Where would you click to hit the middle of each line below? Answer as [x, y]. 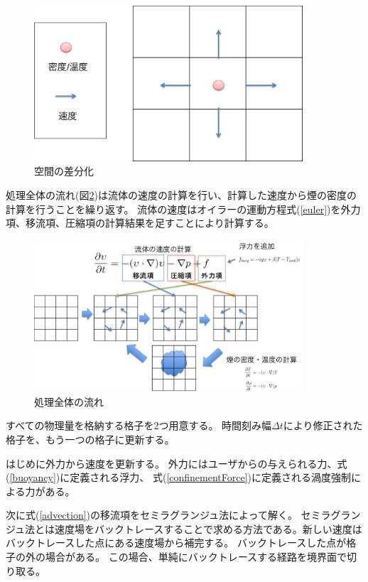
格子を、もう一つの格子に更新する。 [90, 439]
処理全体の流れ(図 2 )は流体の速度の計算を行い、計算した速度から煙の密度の [181, 195]
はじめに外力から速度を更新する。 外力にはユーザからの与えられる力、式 [177, 463]
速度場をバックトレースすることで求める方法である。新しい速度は [209, 528]
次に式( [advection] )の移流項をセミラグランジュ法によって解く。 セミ [163, 515]
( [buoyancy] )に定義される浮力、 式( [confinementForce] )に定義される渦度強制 [179, 477]
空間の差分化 [64, 171]
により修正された [323, 425]
